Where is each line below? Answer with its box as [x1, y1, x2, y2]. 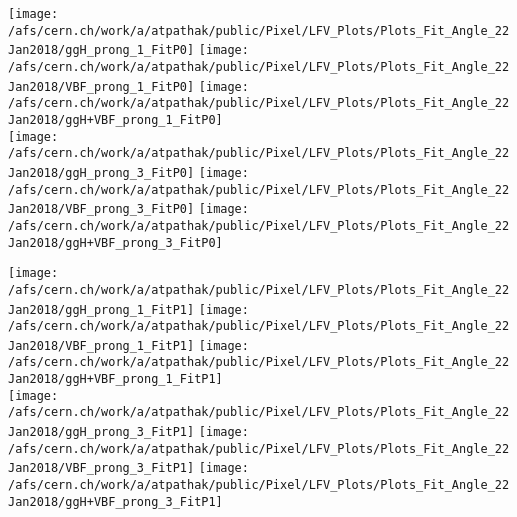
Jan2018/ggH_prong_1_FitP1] [8, 302, 195, 317]
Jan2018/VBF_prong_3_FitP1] [8, 461, 195, 476]
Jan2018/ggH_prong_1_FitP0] [8, 43, 195, 58]
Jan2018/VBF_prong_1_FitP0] [8, 79, 195, 94]
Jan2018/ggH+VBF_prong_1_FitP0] [8, 112, 223, 127]
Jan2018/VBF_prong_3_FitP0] [8, 202, 195, 217]
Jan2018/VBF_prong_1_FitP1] [8, 338, 195, 353]
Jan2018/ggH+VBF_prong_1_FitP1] [8, 372, 223, 387]
